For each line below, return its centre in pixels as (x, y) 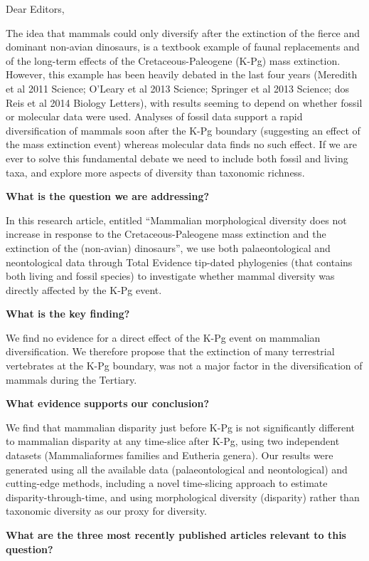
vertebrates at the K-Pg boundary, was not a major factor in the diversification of (184, 366)
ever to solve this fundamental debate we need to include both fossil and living (177, 158)
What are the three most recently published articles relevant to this (176, 535)
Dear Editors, (35, 9)
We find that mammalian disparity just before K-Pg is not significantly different (181, 427)
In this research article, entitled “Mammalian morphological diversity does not (176, 220)
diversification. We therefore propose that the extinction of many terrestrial (170, 351)
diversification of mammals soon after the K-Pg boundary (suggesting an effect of (183, 130)
